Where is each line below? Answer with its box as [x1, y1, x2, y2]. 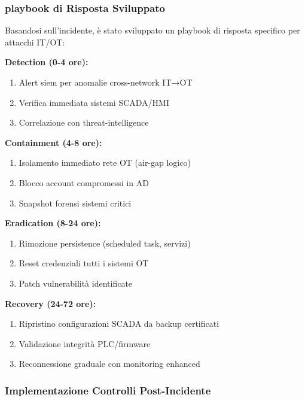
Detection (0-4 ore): [5, 56, 89, 68]
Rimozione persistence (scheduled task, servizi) [19, 236, 191, 249]
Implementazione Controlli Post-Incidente [5, 382, 211, 397]
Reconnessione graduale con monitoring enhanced [19, 357, 200, 370]
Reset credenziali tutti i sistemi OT [19, 257, 149, 269]
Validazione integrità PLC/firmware [19, 337, 151, 350]
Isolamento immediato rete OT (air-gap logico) [19, 156, 191, 169]
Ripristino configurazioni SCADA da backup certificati [19, 317, 219, 330]
